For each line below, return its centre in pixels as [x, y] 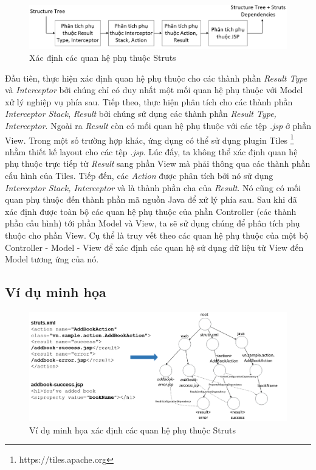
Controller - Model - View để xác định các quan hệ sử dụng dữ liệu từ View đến [154, 247]
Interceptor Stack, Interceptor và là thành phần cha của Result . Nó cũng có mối [153, 187]
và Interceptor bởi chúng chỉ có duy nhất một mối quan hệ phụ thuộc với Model [154, 90]
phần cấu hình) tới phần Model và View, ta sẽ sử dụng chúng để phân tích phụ [153, 223]
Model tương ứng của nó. [52, 259]
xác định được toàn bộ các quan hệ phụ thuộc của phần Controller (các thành [151, 211]
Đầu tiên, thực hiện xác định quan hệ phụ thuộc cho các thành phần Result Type [156, 78]
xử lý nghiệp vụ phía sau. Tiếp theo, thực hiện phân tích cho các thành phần [149, 101]
